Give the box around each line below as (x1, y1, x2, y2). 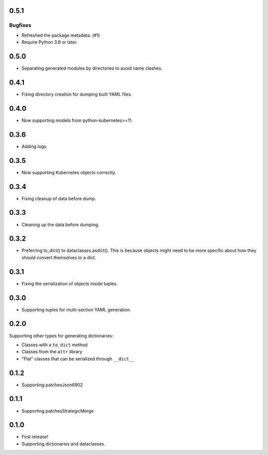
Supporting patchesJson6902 (21, 381, 83, 387)
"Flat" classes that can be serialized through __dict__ (21, 356, 134, 362)
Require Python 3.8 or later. (21, 39, 78, 45)
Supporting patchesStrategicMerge (21, 408, 94, 414)
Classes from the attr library (21, 349, 83, 355)
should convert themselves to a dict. (21, 254, 96, 260)
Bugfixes (9, 22, 32, 29)
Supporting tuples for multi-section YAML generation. (21, 306, 132, 312)
